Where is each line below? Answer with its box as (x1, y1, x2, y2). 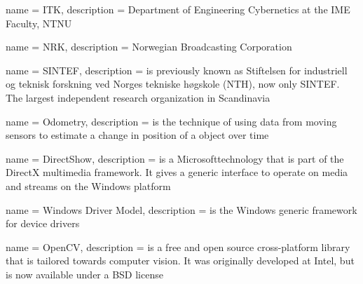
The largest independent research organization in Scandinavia (6, 90, 270, 104)
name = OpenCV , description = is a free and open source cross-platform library (6, 239, 350, 254)
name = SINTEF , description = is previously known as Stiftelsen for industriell (6, 62, 348, 77)
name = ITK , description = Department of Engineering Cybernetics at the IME (6, 2, 350, 16)
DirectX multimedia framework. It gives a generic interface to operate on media (6, 165, 348, 180)
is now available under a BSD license (6, 266, 163, 281)
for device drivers (6, 216, 80, 231)
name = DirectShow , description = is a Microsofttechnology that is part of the (6, 151, 344, 165)
